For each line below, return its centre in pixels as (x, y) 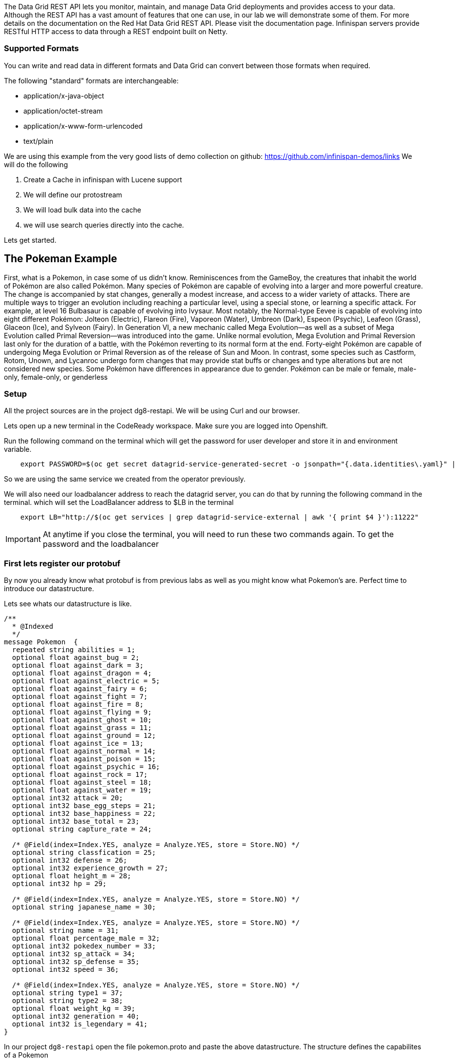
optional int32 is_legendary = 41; (80, 1024)
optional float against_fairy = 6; (80, 689)
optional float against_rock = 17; (80, 775)
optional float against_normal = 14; (84, 751)
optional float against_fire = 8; (78, 705)
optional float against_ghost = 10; (82, 720)
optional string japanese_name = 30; (84, 907)
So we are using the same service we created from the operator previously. (125, 479)
